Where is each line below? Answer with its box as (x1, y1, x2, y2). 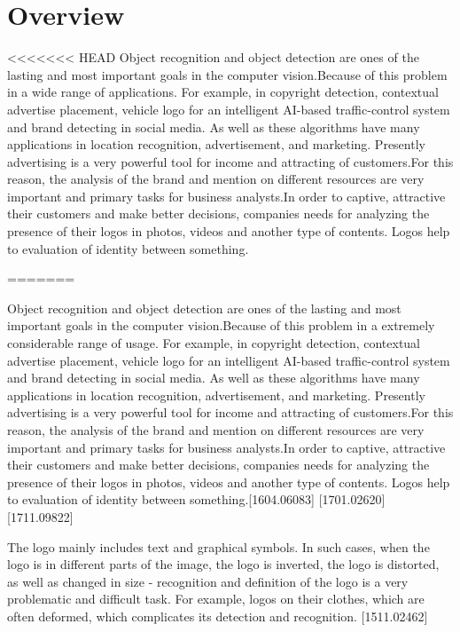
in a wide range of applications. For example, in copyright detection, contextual (7, 83, 439, 101)
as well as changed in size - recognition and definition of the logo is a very (7, 572, 409, 590)
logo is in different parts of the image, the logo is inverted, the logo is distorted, (7, 555, 440, 573)
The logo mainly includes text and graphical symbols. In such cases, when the (7, 537, 430, 556)
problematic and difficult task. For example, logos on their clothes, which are (7, 589, 425, 608)
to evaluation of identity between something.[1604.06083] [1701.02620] (7, 490, 386, 509)
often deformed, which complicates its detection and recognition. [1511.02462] (7, 606, 428, 625)
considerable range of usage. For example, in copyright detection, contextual (7, 334, 421, 352)
